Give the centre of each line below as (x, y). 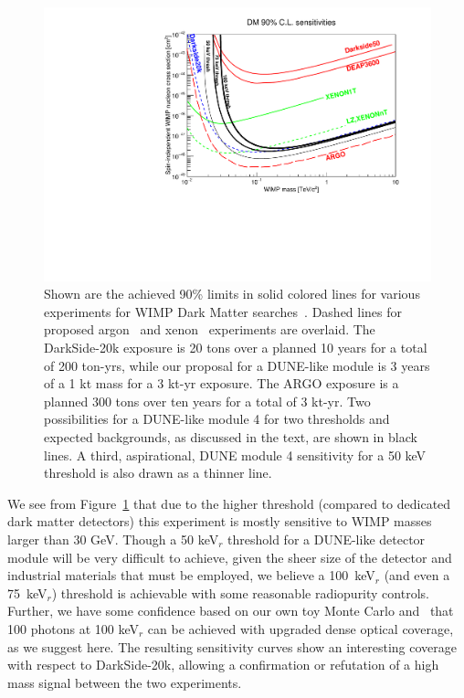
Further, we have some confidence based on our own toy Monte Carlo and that (231, 611)
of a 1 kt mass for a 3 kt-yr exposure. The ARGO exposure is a (221, 383)
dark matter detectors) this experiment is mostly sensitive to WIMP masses (220, 521)
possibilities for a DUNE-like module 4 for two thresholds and (217, 419)
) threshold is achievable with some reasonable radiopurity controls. (240, 592)
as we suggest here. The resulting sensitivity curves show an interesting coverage (232, 646)
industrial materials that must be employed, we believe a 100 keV (191, 575)
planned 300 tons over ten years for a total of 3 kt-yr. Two (207, 401)
